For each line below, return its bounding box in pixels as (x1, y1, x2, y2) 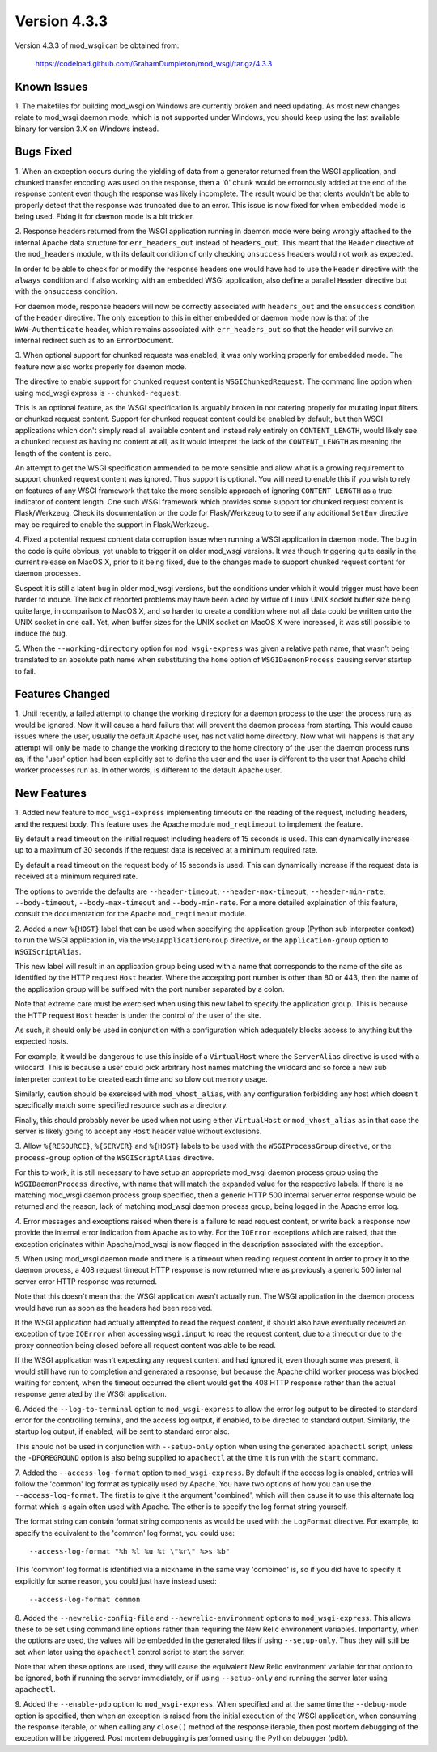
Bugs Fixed (15, 145, 73, 159)
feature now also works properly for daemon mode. (15, 361, 187, 372)
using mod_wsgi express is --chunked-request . (15, 388, 182, 398)
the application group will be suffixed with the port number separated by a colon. (15, 984, 285, 993)
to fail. (15, 666, 36, 676)
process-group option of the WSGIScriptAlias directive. (15, 1152, 214, 1162)
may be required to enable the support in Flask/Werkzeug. (15, 519, 210, 529)
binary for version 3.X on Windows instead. (15, 124, 159, 134)
